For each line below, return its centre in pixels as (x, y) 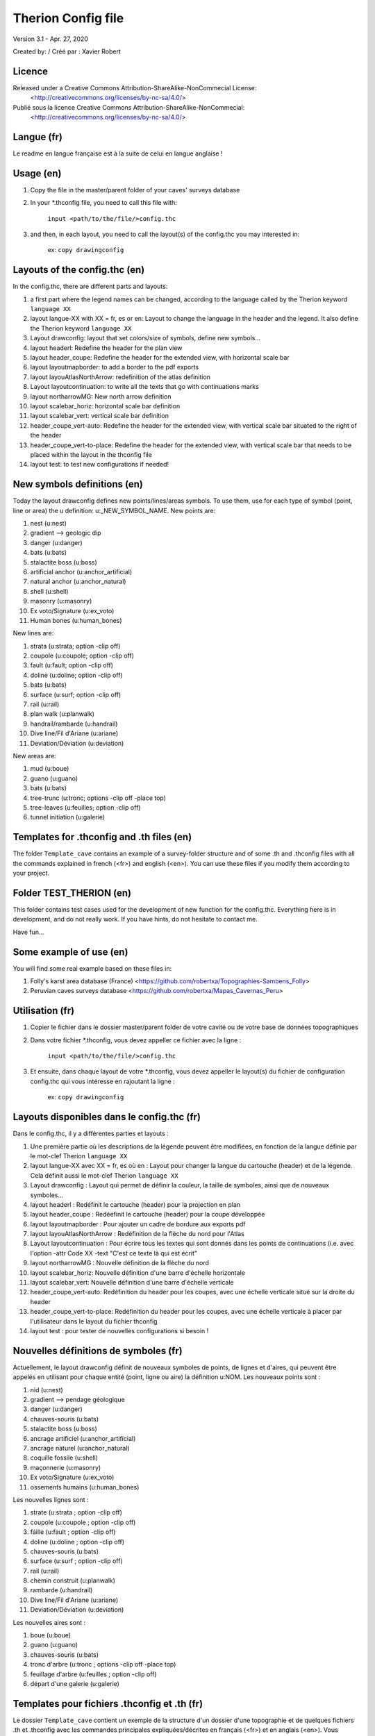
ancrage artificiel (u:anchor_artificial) (83, 1438)
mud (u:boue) (50, 769)
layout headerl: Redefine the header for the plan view (106, 348)
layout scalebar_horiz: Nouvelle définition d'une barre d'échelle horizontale (138, 1272)
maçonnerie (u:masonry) (66, 1467)
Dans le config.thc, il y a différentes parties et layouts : (91, 1134)
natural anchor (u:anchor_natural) (78, 582)
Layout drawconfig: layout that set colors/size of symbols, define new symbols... (145, 338)
